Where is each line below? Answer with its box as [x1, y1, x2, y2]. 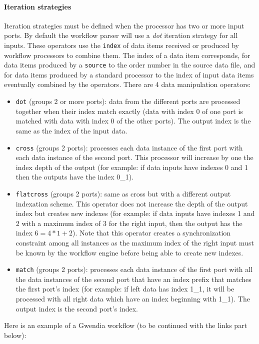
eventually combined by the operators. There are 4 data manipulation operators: [4, 79, 251, 89]
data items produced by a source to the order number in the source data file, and [4, 59, 255, 70]
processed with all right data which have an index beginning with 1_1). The [15, 293, 250, 304]
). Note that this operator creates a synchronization [72, 227, 231, 238]
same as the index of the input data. [15, 125, 127, 135]
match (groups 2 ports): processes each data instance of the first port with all [15, 264, 253, 274]
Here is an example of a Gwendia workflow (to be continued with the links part [4, 320, 247, 330]
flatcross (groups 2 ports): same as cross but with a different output [15, 188, 231, 198]
